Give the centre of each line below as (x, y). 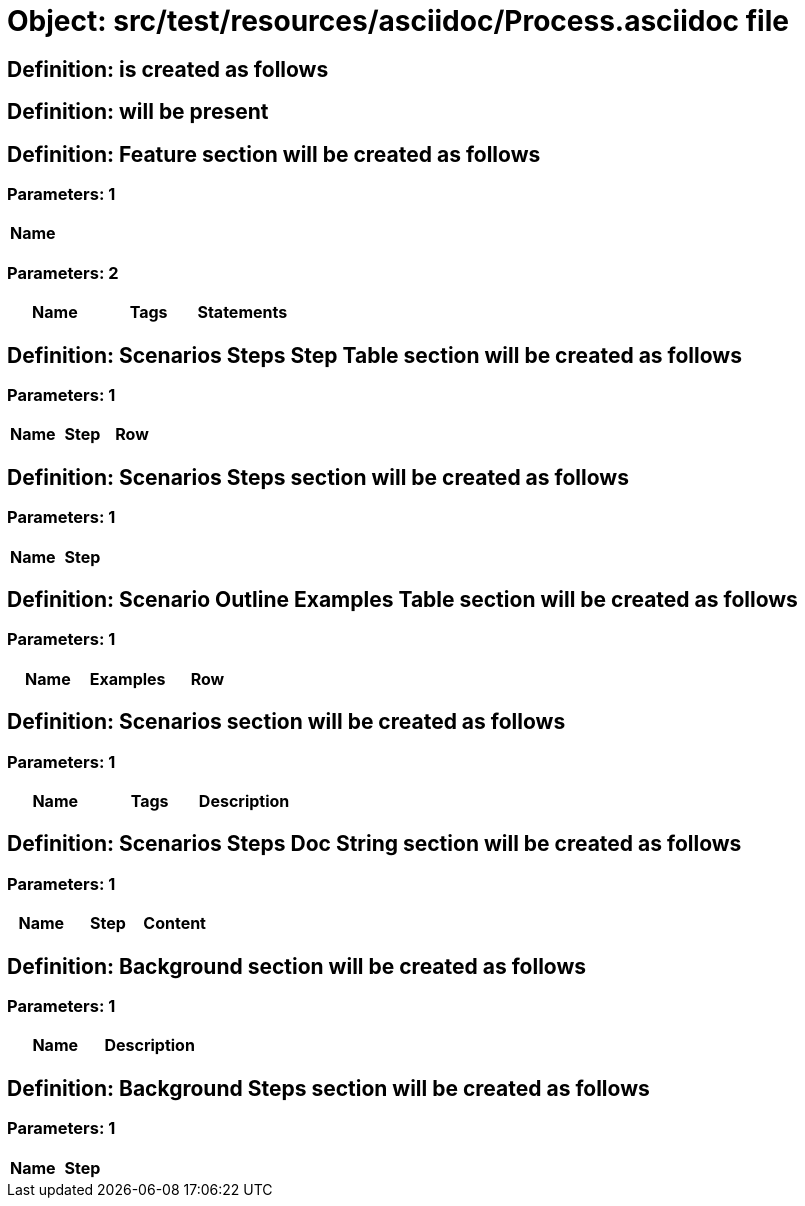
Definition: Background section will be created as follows (297, 966)
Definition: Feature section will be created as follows (274, 154)
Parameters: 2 (63, 272)
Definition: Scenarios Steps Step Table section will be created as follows (374, 355)
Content (174, 923)
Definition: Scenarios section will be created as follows (286, 722)
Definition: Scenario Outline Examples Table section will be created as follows (402, 599)
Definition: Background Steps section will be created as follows (328, 1088)
